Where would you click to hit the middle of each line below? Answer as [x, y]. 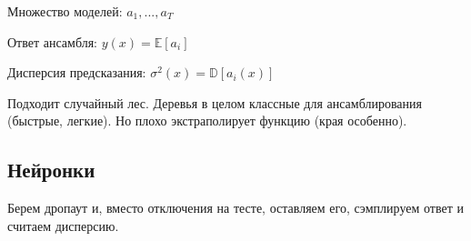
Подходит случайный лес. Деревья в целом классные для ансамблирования [215, 102]
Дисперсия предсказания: [77, 72]
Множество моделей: [65, 11]
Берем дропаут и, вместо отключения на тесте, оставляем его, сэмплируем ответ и [235, 208]
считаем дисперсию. [63, 225]
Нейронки [51, 170]
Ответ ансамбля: [53, 41]
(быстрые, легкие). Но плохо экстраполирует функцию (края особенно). [207, 120]
